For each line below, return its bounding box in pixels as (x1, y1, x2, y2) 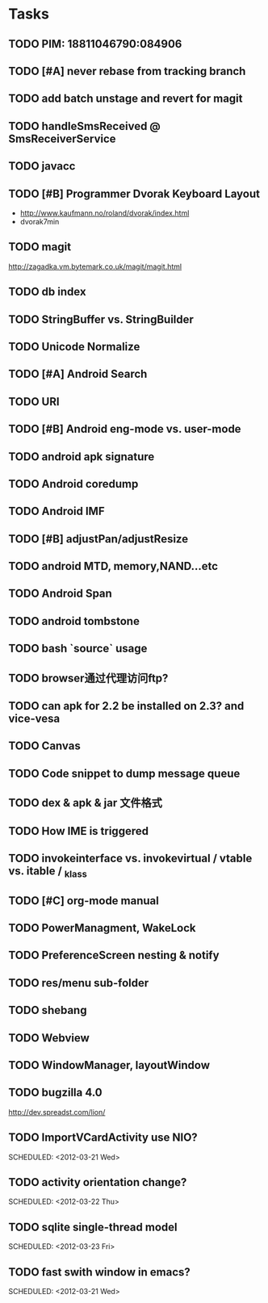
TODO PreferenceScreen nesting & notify (8, 949, 220, 962)
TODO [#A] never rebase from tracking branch (8, 64, 246, 78)
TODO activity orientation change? (8, 1175, 187, 1189)
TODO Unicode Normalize (8, 340, 140, 354)
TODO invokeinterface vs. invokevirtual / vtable (8, 851, 253, 865)
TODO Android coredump (8, 477, 139, 491)
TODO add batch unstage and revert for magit (8, 92, 243, 106)
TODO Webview (8, 1031, 90, 1045)
